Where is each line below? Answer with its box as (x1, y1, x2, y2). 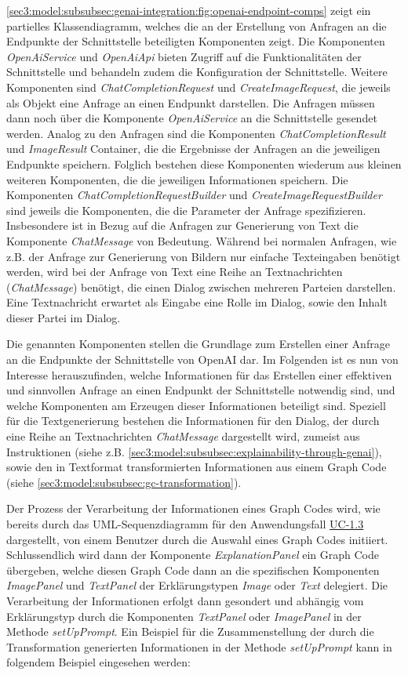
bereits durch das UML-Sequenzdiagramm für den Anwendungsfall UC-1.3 (6, 516, 364, 532)
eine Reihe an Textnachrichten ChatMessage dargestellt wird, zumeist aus (6, 428, 360, 445)
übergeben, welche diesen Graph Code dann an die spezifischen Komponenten (6, 561, 380, 578)
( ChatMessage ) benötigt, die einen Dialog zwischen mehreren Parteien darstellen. (6, 278, 396, 295)
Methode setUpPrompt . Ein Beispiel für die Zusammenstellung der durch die (6, 623, 374, 640)
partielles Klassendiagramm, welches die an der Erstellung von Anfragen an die (6, 17, 387, 34)
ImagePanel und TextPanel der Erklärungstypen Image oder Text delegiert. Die (6, 577, 388, 593)
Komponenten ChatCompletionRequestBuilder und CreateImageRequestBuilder (6, 187, 382, 203)
